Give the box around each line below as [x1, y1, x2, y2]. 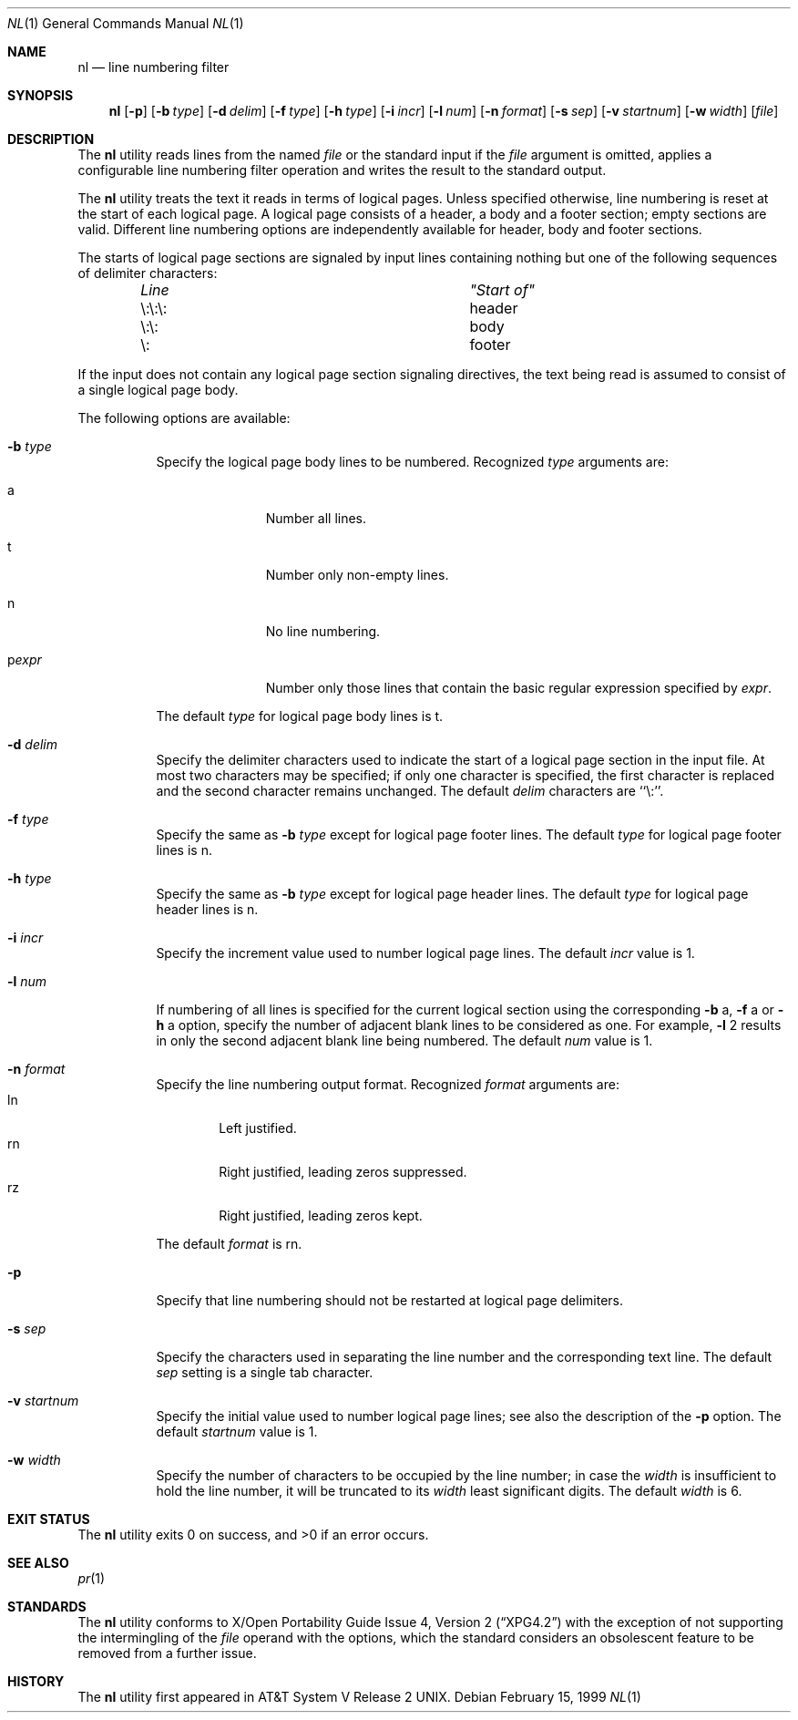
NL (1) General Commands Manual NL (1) [7, 15, 244, 31]
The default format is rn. [156, 1236, 302, 1251]
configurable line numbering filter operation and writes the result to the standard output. [77, 162, 607, 178]
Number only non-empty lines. [265, 567, 449, 582]
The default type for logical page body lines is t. [156, 708, 444, 724]
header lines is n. [156, 901, 259, 917]
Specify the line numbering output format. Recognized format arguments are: [156, 1076, 619, 1092]
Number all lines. [265, 510, 367, 526]
